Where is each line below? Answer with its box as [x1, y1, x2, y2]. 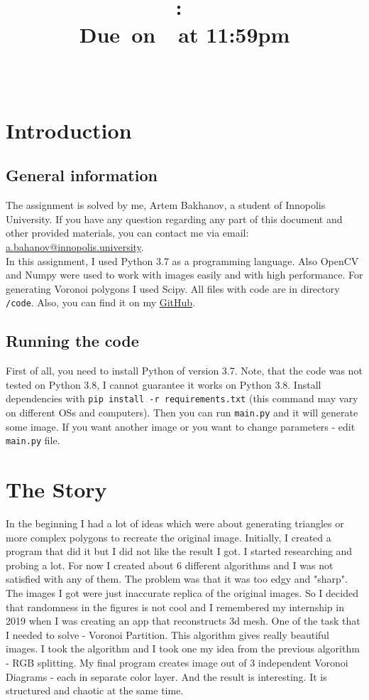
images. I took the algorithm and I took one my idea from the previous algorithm [6, 641, 360, 656]
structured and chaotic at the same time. [6, 683, 184, 698]
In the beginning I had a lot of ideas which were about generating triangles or [6, 516, 344, 531]
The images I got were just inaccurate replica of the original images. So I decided [6, 586, 358, 600]
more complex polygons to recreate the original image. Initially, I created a [6, 529, 331, 544]
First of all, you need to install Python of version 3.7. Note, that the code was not [6, 363, 363, 378]
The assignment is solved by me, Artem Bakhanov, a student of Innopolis [6, 198, 326, 212]
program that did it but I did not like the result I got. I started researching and [6, 544, 353, 559]
